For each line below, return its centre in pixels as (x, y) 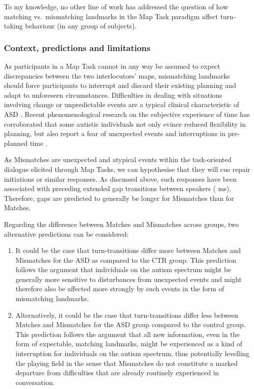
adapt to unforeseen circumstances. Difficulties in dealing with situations (113, 95)
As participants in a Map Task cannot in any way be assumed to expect (112, 66)
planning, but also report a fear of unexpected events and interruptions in (115, 133)
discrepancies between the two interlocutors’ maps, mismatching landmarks (117, 75)
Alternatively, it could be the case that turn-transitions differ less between (127, 315)
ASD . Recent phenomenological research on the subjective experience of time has (127, 114)
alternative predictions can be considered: (66, 234)
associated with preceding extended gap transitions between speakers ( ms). (118, 188)
